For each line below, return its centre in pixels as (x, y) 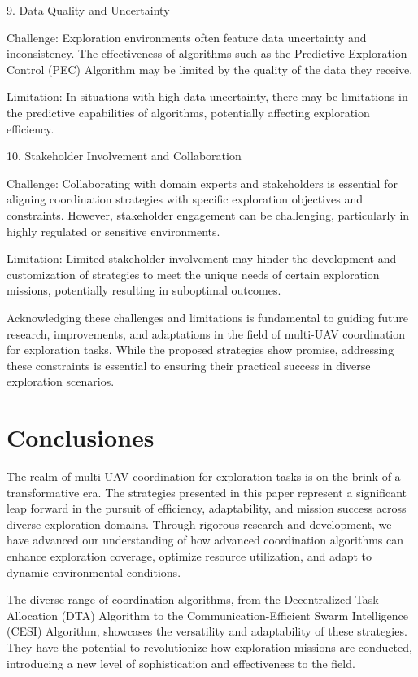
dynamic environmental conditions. (94, 572)
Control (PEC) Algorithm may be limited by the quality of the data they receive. (210, 69)
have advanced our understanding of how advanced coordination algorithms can (205, 540)
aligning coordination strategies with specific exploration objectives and (185, 199)
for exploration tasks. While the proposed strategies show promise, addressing (200, 349)
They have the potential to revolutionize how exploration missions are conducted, (209, 646)
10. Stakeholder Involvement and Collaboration (124, 156)
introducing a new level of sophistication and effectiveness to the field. (181, 663)
